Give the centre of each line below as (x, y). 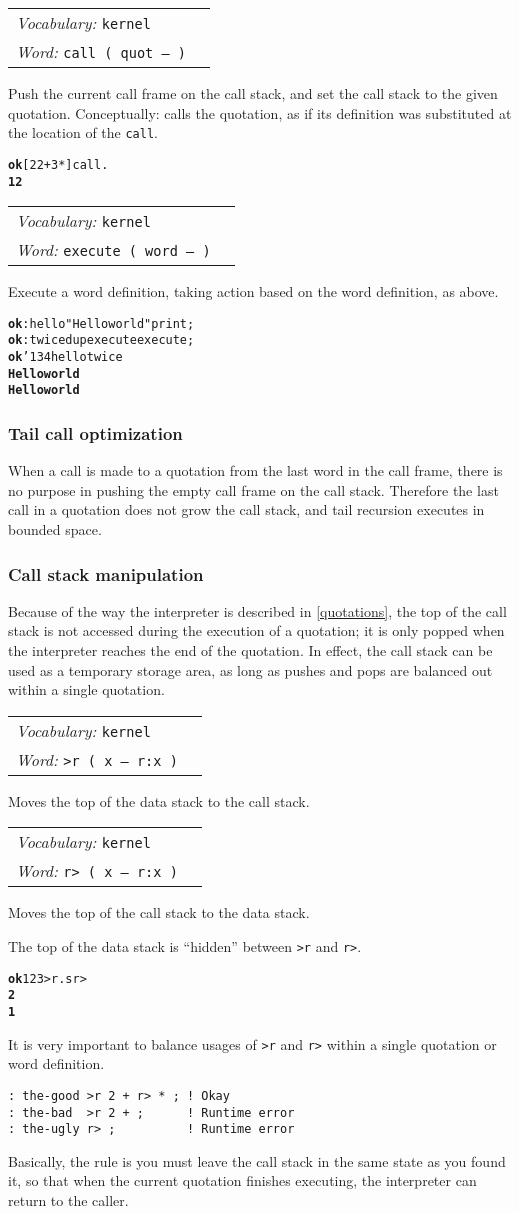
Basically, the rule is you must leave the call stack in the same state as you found (257, 1160)
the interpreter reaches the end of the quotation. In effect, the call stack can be (250, 650)
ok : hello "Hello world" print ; (101, 323)
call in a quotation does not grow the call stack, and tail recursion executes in (246, 509)
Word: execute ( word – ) (113, 250)
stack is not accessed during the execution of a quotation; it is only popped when (256, 630)
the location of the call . (83, 132)
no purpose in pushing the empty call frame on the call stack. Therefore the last (253, 489)
